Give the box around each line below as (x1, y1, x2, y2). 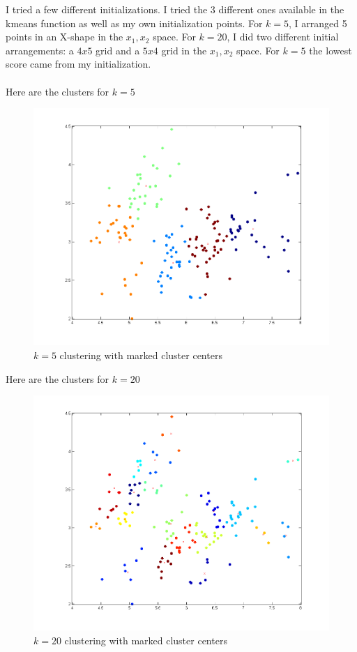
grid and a (96, 43, 140, 57)
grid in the (161, 43, 207, 57)
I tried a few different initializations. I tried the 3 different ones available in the (6, 2, 344, 16)
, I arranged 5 (289, 15, 347, 30)
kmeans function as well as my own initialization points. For (6, 15, 263, 30)
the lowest (309, 43, 352, 57)
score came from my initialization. (6, 56, 151, 71)
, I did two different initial (227, 29, 339, 44)
